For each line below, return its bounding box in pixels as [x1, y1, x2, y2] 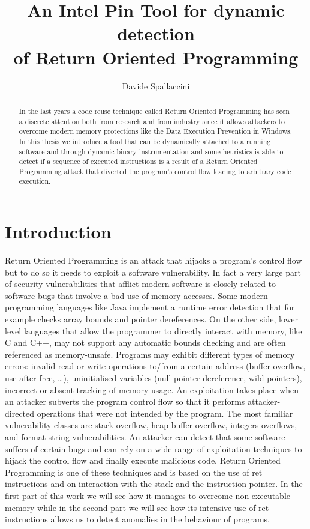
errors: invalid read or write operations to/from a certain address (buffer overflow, [5, 360, 306, 372]
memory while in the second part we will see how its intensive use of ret [5, 501, 269, 513]
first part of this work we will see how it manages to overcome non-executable [5, 489, 290, 501]
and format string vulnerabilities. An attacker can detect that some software [5, 430, 285, 443]
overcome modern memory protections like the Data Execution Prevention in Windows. [19, 126, 293, 136]
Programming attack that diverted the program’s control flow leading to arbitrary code [19, 166, 291, 176]
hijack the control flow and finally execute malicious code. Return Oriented [5, 454, 281, 467]
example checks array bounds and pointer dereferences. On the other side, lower [5, 313, 299, 325]
